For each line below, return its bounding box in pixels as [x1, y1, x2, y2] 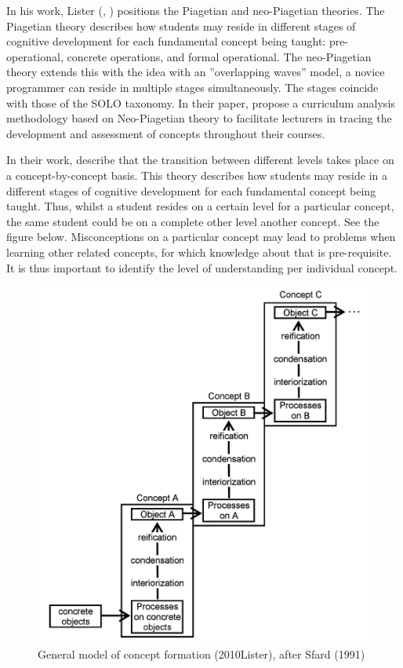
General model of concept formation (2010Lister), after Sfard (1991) [38, 645, 365, 662]
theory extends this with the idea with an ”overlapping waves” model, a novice [6, 64, 385, 80]
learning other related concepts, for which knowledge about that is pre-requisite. [6, 243, 392, 260]
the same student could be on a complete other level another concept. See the [6, 213, 379, 229]
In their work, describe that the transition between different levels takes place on [6, 151, 394, 168]
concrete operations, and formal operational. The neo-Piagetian [67, 48, 372, 64]
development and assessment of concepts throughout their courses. [6, 125, 325, 141]
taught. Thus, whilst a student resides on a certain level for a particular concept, [6, 198, 394, 214]
